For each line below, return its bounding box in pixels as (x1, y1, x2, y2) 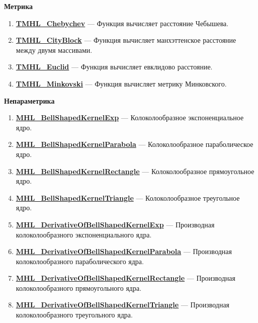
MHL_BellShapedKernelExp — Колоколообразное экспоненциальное (16, 112, 244, 123)
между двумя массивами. (16, 44, 93, 55)
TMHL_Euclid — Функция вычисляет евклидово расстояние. (16, 61, 213, 72)
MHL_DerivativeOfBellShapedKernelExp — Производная (16, 219, 215, 229)
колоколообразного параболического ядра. (16, 256, 144, 266)
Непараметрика (4, 95, 55, 106)
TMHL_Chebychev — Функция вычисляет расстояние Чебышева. (16, 18, 229, 28)
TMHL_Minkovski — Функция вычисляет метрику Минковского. (16, 78, 227, 89)
